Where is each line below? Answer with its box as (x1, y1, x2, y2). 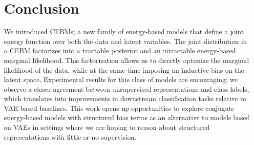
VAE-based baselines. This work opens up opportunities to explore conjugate (4, 103, 234, 113)
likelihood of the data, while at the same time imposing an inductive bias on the (4, 64, 244, 75)
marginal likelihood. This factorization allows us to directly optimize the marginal (4, 55, 249, 65)
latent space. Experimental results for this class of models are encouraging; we (4, 74, 238, 84)
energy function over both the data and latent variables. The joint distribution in (4, 36, 247, 46)
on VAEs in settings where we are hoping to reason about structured (4, 122, 210, 132)
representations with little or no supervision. (4, 131, 137, 142)
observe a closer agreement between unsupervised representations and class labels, (4, 83, 249, 94)
